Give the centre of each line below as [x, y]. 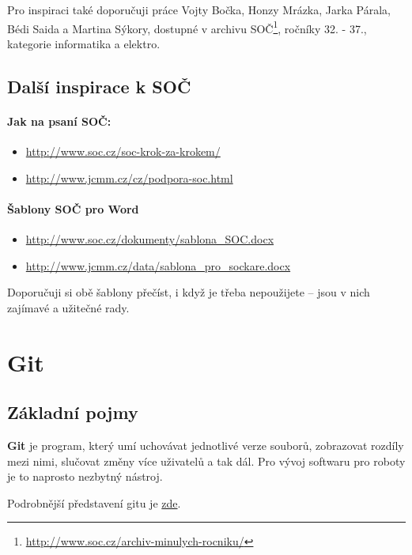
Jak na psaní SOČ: [59, 121]
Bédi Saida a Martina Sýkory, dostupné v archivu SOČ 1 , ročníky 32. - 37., [187, 27]
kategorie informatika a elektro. [84, 43]
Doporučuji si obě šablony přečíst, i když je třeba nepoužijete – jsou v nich [189, 292]
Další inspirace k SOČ [99, 86]
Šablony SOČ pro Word [73, 208]
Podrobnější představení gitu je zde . [94, 502]
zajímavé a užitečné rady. [68, 307]
